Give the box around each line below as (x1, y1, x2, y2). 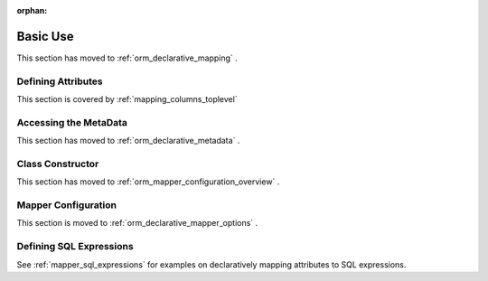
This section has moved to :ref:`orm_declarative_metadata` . (16, 136, 240, 146)
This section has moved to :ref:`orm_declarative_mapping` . (16, 52, 239, 63)
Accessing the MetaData (16, 116, 128, 128)
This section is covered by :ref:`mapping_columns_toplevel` (16, 94, 239, 105)
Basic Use (16, 28, 74, 44)
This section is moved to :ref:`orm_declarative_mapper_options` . (16, 218, 258, 229)
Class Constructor (16, 157, 99, 170)
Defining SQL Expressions (16, 240, 135, 253)
